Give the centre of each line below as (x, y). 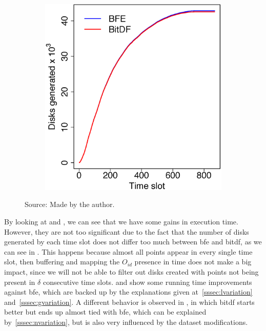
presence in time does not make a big (193, 262)
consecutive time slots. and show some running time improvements (147, 282)
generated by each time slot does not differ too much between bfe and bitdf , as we (133, 242)
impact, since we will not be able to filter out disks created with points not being (131, 271)
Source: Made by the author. (70, 204)
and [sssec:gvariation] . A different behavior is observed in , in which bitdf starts (129, 302)
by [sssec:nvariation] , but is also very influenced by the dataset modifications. (126, 322)
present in (20, 282)
